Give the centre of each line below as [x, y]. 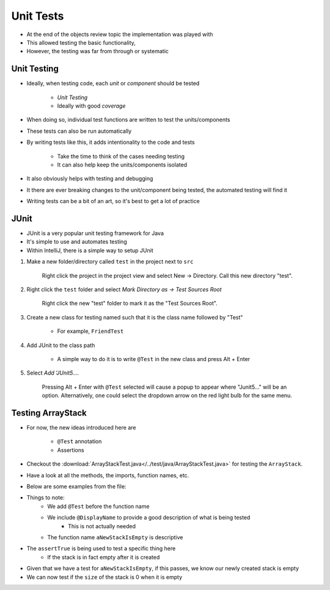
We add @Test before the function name [98, 506]
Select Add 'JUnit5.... [53, 373]
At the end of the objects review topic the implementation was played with [120, 34]
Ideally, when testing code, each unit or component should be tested [113, 83]
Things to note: [46, 498]
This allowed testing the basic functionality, [81, 42]
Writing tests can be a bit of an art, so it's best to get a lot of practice [113, 201]
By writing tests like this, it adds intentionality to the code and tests [111, 142]
